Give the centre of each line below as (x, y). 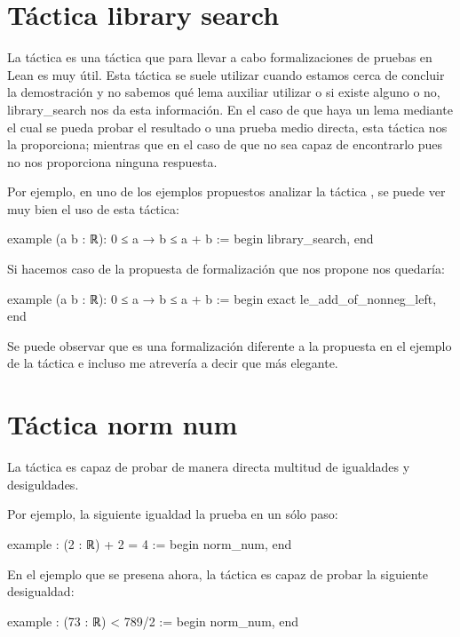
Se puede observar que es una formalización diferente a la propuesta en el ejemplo (230, 345)
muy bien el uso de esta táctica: (93, 208)
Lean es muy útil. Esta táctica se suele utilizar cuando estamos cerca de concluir (226, 74)
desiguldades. (43, 484)
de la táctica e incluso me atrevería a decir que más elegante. (173, 363)
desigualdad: (41, 591)
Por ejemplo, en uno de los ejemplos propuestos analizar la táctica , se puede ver (226, 191)
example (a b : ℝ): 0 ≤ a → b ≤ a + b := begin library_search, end (190, 239)
